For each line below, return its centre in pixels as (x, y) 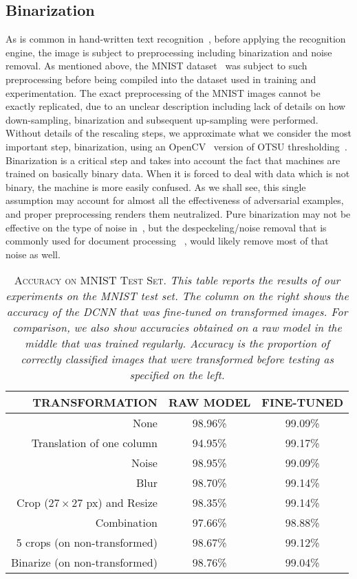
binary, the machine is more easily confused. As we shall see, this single (156, 186)
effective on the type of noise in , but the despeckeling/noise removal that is (166, 227)
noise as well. (33, 254)
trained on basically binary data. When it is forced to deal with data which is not (178, 173)
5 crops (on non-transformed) (87, 543)
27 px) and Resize (115, 503)
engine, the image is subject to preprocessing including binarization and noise (169, 52)
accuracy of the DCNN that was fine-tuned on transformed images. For (177, 312)
